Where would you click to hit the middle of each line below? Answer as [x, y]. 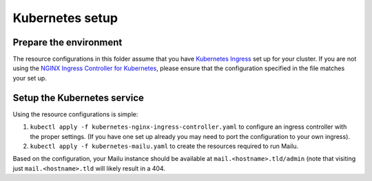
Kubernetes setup [65, 18]
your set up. [30, 78]
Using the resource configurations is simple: [75, 114]
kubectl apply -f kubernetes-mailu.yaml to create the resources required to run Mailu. [164, 146]
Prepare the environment [68, 42]
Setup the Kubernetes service [79, 97]
